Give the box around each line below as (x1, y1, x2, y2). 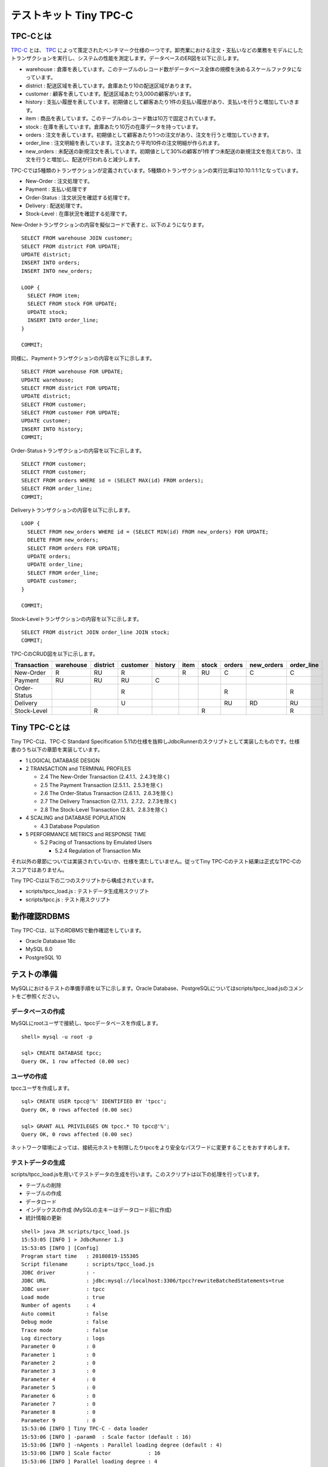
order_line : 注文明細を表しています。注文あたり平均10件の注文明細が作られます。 (25, 140, 223, 147)
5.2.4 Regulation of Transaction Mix (55, 847, 141, 854)
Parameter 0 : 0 (21, 1343, 96, 1350)
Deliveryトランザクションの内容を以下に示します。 (11, 506, 133, 513)
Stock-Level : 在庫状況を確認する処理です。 (25, 210, 130, 217)
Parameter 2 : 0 (21, 1360, 96, 1367)
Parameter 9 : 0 (21, 1417, 96, 1424)
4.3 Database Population (40, 822, 100, 830)
